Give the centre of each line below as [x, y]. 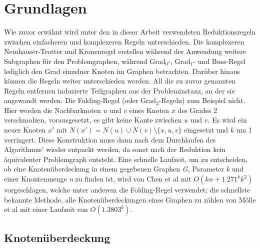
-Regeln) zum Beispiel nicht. [202, 100]
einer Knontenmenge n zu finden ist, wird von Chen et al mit [98, 179]
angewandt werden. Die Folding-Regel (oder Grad [80, 100]
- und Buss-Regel [219, 61]
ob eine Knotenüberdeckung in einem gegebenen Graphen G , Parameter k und [124, 169]
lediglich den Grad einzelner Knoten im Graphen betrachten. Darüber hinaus [122, 71]
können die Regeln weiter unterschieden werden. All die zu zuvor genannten [120, 81]
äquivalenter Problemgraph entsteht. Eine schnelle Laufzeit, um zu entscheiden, [126, 159]
